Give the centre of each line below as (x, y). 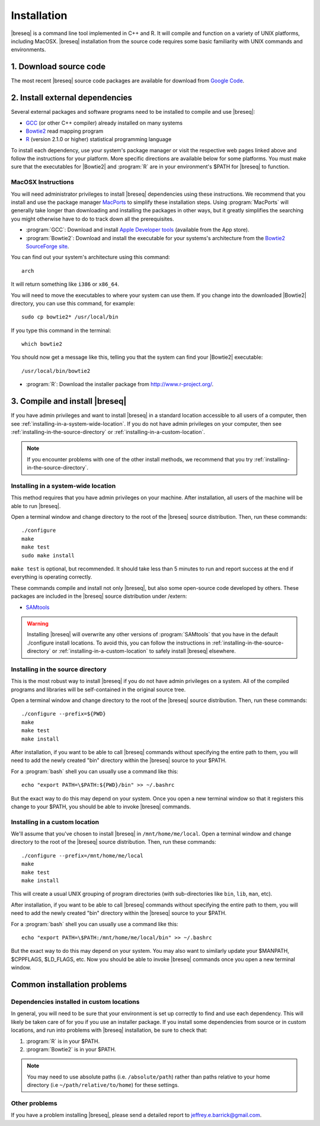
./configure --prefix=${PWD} (64, 714)
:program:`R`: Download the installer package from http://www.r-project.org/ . (120, 384)
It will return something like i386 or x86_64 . (65, 284)
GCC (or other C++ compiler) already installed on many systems (104, 123)
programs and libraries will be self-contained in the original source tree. (98, 689)
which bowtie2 (42, 344)
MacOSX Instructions (42, 182)
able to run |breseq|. (36, 506)
